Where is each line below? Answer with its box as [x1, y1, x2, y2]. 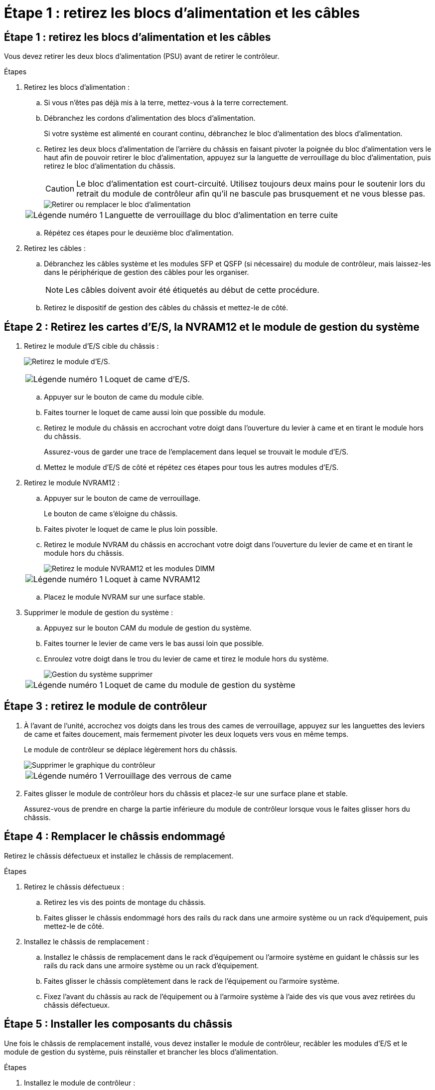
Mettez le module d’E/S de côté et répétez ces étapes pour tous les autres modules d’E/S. [44, 463, 339, 472]
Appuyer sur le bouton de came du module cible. [44, 393, 204, 402]
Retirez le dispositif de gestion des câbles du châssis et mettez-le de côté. [44, 303, 289, 312]
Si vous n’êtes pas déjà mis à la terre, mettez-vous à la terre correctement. [44, 98, 289, 107]
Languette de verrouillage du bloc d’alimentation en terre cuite [105, 210, 338, 220]
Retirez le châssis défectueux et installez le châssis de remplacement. [4, 851, 234, 860]
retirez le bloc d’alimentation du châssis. [44, 162, 175, 171]
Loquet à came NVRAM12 [105, 574, 200, 585]
